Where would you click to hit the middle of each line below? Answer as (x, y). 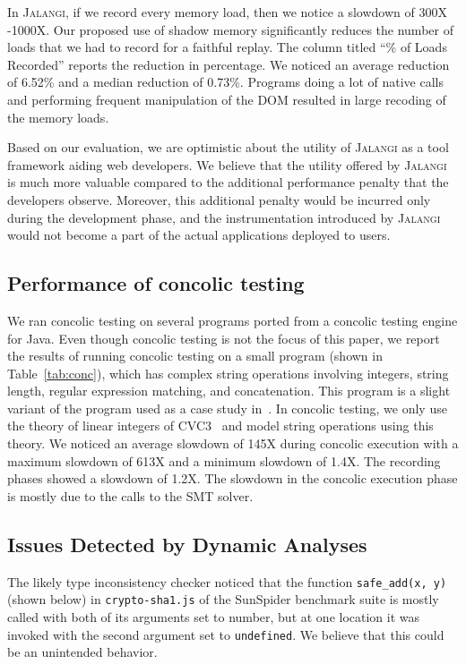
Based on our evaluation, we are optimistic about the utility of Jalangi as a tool (228, 147)
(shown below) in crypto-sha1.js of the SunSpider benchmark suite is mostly (223, 599)
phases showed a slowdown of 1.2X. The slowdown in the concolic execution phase (233, 478)
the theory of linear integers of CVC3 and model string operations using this (220, 426)
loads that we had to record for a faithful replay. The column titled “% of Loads (227, 47)
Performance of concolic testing (156, 283)
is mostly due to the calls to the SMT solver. (130, 495)
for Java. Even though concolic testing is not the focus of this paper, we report (224, 338)
